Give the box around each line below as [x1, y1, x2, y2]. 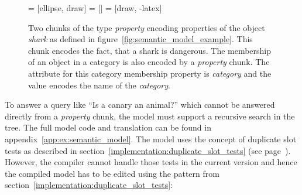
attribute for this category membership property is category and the [28, 67, 272, 79]
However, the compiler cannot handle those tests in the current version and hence [5, 156, 297, 168]
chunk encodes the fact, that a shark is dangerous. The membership [28, 44, 272, 56]
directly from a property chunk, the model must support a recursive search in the [5, 110, 295, 122]
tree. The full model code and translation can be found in [5, 121, 211, 134]
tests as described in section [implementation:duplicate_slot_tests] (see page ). [5, 144, 291, 156]
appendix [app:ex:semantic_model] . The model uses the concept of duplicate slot [5, 132, 297, 145]
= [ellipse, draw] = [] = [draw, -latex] [28, 2, 162, 13]
